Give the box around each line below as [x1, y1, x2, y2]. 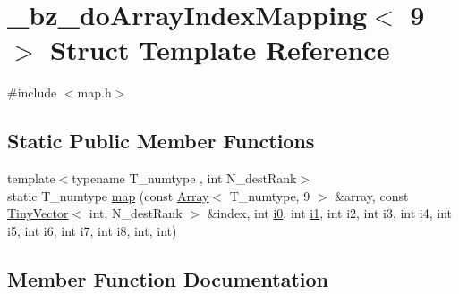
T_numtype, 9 [229, 186, 310, 205]
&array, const [335, 186, 409, 205]
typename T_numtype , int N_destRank [72, 169, 297, 188]
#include [7, 83, 57, 102]
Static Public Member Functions [7, 127, 315, 155]
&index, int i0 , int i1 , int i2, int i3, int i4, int [207, 204, 453, 223]
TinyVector [7, 204, 69, 223]
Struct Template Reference [50, 31, 390, 68]
